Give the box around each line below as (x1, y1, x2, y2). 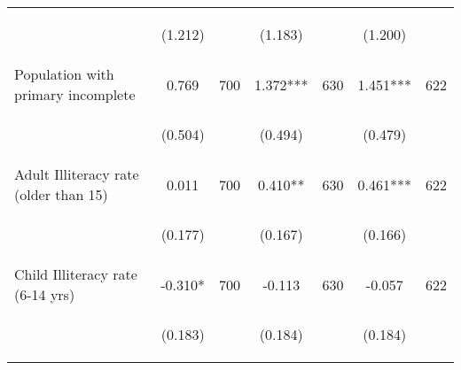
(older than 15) (14, 184, 108, 204)
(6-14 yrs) (14, 284, 75, 304)
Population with (14, 64, 114, 84)
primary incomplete (14, 84, 136, 104)
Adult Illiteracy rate (14, 164, 139, 184)
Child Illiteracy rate (14, 264, 137, 284)
